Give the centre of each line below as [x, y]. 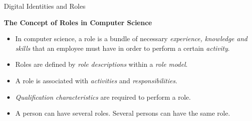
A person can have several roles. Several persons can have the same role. [123, 113]
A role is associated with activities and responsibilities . [96, 80]
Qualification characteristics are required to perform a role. [103, 97]
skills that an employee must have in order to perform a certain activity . [122, 48]
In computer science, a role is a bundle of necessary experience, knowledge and [131, 38]
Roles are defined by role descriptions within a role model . [101, 64]
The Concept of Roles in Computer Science [78, 22]
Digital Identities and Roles [45, 6]
